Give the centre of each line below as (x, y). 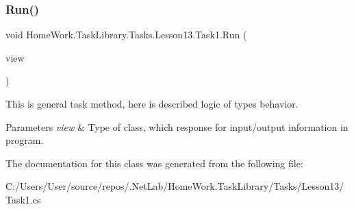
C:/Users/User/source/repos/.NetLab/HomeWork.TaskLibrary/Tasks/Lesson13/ (175, 186)
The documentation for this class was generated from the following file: (154, 163)
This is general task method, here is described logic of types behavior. (152, 103)
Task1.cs (23, 199)
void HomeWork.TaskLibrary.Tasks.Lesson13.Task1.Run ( (126, 35)
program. (25, 140)
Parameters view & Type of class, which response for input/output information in (177, 126)
